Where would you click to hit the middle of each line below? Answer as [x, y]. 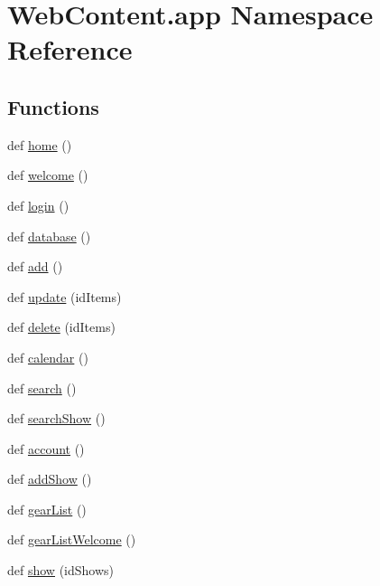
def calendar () [48, 357]
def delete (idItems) [61, 327]
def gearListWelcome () [72, 539]
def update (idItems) [65, 296]
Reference [70, 49]
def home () [40, 144]
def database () [49, 236]
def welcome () [48, 175]
